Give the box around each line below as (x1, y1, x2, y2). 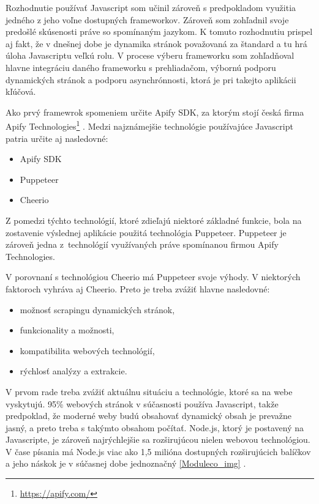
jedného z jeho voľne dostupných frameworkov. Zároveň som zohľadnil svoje (6, 13, 289, 26)
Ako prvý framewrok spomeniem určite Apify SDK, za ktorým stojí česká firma (6, 105, 304, 118)
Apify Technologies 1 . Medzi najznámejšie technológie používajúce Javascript (6, 118, 293, 132)
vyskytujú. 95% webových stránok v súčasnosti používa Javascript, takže (6, 397, 279, 410)
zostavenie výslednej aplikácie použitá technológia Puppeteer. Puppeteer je (6, 226, 287, 239)
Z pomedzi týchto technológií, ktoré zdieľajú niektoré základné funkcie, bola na (6, 213, 302, 226)
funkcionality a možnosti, (20, 324, 114, 336)
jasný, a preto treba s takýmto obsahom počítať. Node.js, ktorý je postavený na (6, 421, 304, 434)
